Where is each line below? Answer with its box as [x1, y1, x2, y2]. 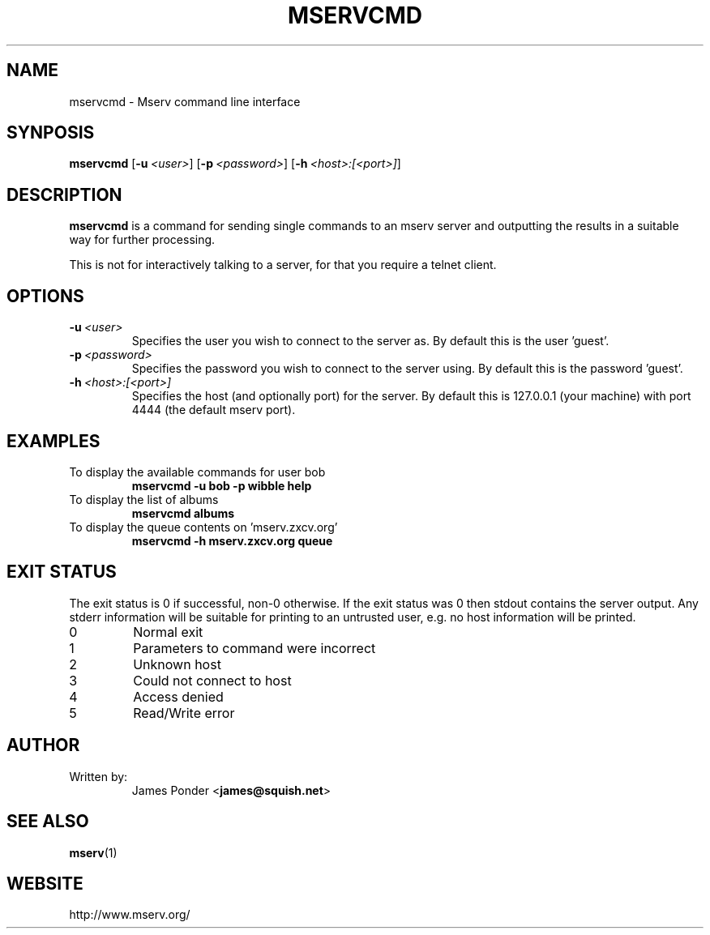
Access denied [133, 688, 224, 705]
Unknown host [133, 655, 221, 672]
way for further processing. [69, 233, 216, 247]
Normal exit [133, 623, 203, 640]
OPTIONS [6, 285, 84, 306]
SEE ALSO [6, 811, 89, 832]
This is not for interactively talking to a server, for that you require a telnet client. [69, 258, 497, 272]
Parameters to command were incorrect [133, 639, 376, 656]
